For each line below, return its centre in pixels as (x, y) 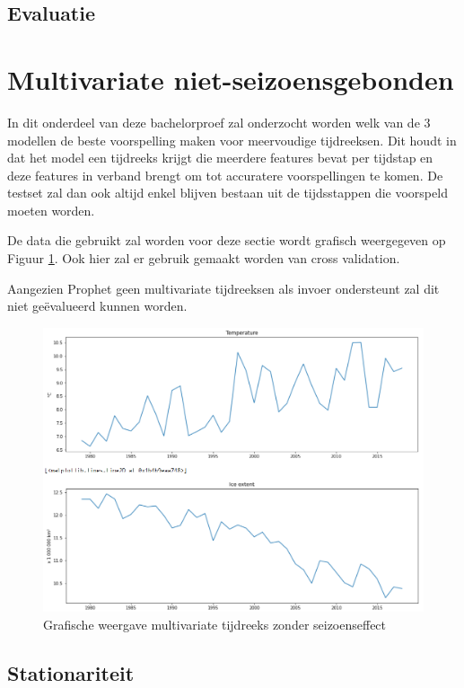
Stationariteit (71, 672)
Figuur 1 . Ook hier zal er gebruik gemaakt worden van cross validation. (204, 258)
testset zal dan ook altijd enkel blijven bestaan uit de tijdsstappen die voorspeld (228, 193)
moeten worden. (51, 210)
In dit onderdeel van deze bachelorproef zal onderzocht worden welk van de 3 (219, 122)
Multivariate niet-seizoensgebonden (231, 79)
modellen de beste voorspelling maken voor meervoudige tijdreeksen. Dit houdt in (232, 140)
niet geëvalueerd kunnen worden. (97, 306)
